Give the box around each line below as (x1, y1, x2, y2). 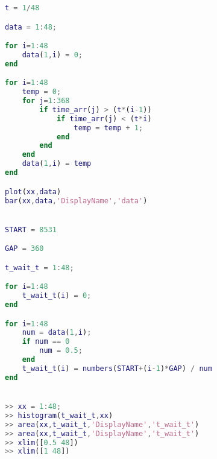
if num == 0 (22, 337, 70, 346)
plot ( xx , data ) (5, 187, 61, 196)
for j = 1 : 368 (22, 97, 70, 106)
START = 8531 (5, 225, 57, 234)
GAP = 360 (5, 244, 44, 253)
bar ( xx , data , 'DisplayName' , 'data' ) (5, 196, 148, 205)
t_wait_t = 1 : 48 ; (5, 263, 74, 272)
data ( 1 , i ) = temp (22, 159, 92, 168)
